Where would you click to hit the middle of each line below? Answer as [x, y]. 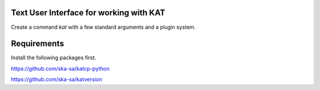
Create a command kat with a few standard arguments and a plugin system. [103, 27]
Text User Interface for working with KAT [88, 13]
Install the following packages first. [54, 58]
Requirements [38, 44]
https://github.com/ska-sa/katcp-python [60, 68]
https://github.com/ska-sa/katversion [57, 79]
